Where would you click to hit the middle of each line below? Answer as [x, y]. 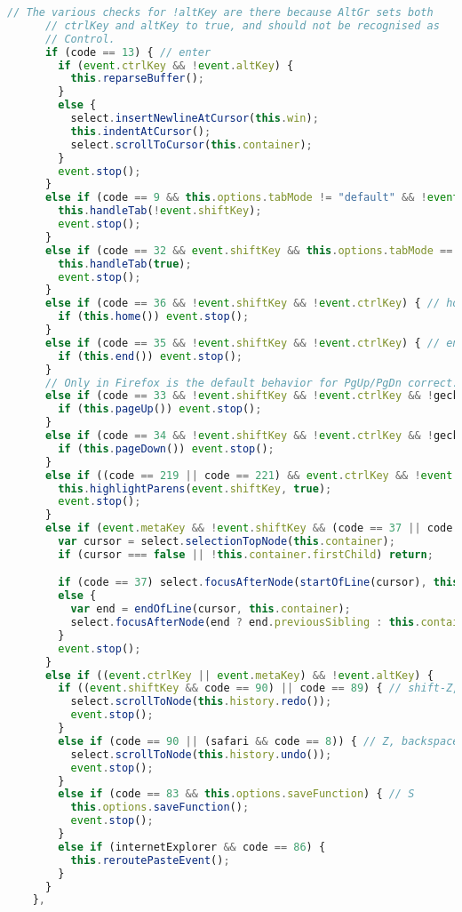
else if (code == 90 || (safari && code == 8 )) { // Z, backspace [259, 741]
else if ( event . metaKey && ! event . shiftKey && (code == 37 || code [249, 528]
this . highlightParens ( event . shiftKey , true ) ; [195, 488]
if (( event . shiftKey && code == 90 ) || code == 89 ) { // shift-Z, [259, 688]
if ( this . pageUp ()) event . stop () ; [160, 409]
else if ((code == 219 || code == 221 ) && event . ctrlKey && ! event [249, 475]
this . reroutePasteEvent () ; [150, 860]
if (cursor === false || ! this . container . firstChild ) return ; [246, 554]
